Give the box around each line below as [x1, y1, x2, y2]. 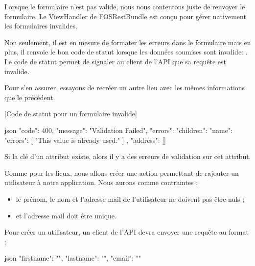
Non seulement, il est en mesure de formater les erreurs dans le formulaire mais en [4, 37, 251, 47]
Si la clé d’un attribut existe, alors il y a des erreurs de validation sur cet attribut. [4, 151, 251, 161]
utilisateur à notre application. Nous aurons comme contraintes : [4, 177, 198, 187]
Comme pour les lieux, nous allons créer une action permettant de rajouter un [4, 167, 239, 178]
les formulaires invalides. [4, 21, 77, 31]
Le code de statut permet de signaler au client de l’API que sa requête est [4, 56, 227, 66]
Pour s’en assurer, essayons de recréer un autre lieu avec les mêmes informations [4, 82, 245, 93]
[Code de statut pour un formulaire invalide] [4, 108, 137, 119]
